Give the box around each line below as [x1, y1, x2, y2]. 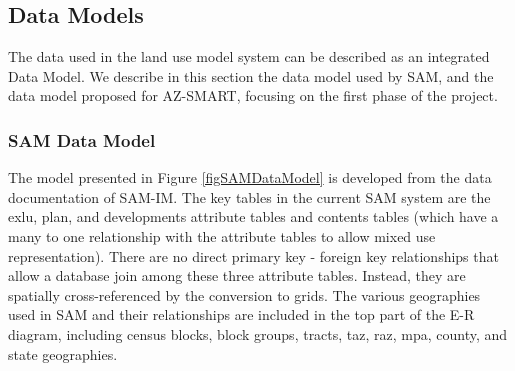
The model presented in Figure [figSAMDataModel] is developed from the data [8, 167, 492, 188]
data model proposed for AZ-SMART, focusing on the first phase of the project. [8, 85, 498, 106]
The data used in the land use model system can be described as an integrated [8, 46, 490, 67]
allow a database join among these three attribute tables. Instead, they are [8, 265, 466, 286]
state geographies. [8, 343, 118, 364]
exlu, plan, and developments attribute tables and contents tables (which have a [8, 206, 499, 227]
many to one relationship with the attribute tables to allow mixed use [8, 225, 436, 246]
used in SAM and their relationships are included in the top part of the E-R [8, 304, 475, 325]
